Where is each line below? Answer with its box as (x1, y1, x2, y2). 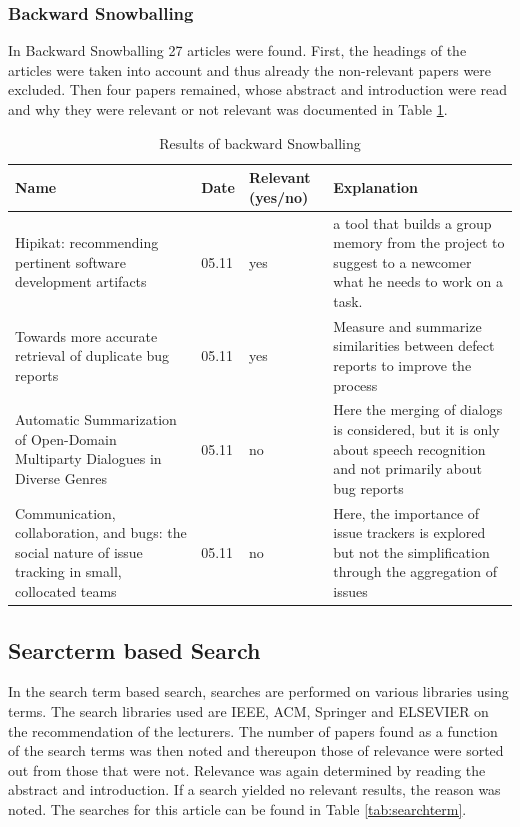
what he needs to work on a (333, 271, 503, 292)
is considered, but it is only (333, 419, 500, 440)
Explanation (333, 176, 419, 197)
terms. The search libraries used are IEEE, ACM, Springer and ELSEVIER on (8, 700, 489, 721)
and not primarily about (333, 458, 482, 479)
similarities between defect (333, 335, 495, 356)
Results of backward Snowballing (159, 132, 361, 153)
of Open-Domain (15, 428, 117, 449)
